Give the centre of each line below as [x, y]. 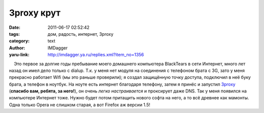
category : [19, 41]
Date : [15, 27]
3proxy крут [35, 13]
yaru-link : [19, 55]
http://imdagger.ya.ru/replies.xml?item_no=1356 [96, 55]
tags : [14, 34]
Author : [17, 48]
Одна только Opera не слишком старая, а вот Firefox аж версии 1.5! [80, 105]
